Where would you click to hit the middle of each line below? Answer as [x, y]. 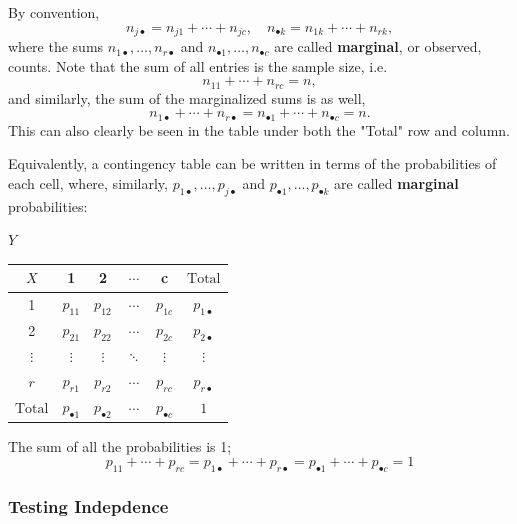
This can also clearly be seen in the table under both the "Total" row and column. [259, 129]
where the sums [56, 46]
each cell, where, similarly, [88, 182]
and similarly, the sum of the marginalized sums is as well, [187, 97]
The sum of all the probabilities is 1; [120, 445]
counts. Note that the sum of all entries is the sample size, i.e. [198, 65]
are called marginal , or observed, [378, 46]
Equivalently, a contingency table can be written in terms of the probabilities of [252, 163]
